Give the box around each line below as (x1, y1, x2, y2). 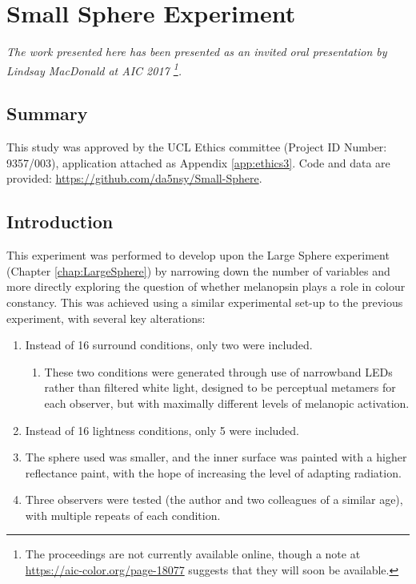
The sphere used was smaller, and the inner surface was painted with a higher (25, 449, 407, 465)
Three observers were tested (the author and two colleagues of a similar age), (25, 491, 403, 508)
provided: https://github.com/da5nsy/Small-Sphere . (6, 170, 262, 187)
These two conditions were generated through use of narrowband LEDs (44, 363, 393, 380)
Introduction (6, 209, 114, 234)
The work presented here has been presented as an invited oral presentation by (6, 43, 387, 60)
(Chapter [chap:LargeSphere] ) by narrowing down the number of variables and (6, 262, 390, 279)
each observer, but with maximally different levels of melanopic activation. (44, 394, 410, 411)
